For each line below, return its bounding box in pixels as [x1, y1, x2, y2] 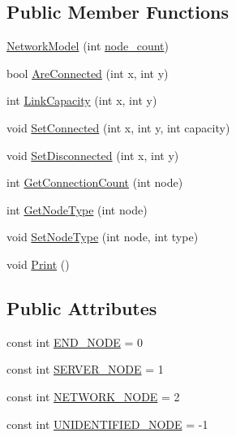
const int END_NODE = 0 [6, 333, 144, 350]
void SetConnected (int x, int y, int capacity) [6, 119, 230, 136]
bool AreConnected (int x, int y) [6, 64, 169, 81]
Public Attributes [6, 295, 157, 320]
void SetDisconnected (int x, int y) [6, 146, 179, 163]
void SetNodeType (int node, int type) [6, 228, 199, 245]
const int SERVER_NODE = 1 [6, 361, 164, 378]
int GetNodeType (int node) [6, 201, 148, 218]
